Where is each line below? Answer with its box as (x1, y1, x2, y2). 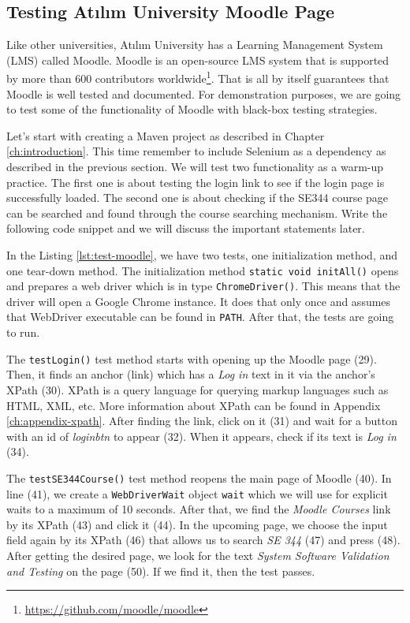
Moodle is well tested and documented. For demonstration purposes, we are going (6, 85, 401, 102)
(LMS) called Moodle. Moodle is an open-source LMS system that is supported (6, 51, 389, 68)
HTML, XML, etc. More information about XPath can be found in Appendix (6, 397, 381, 413)
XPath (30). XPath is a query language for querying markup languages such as (6, 381, 389, 397)
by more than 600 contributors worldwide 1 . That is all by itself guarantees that (6, 68, 389, 87)
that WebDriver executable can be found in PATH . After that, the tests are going (6, 308, 394, 325)
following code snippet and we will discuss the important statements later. (6, 220, 365, 237)
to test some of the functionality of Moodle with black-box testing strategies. (6, 101, 378, 118)
